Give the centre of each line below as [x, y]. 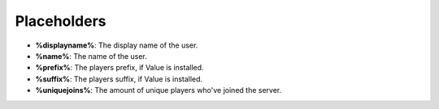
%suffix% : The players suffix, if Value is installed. [119, 79]
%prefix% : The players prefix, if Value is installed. [120, 68]
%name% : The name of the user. [91, 56]
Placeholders [61, 21]
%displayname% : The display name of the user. [117, 45]
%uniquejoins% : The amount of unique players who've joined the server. [159, 90]
